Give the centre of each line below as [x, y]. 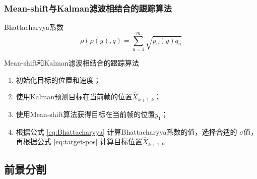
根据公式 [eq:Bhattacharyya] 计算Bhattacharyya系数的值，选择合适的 [126, 131]
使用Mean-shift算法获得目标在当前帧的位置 [85, 114]
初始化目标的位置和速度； [58, 79]
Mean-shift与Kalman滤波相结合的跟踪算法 [88, 8]
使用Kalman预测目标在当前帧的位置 [74, 97]
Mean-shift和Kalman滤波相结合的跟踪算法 [72, 62]
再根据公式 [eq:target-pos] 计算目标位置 [79, 141]
